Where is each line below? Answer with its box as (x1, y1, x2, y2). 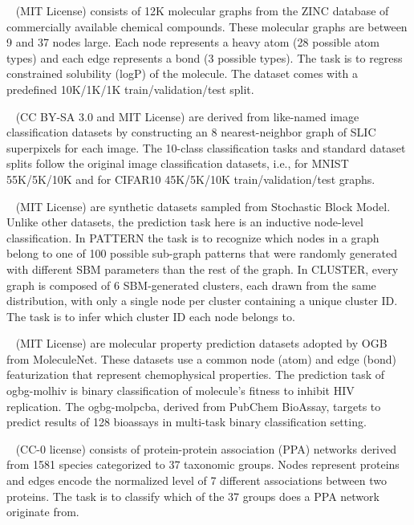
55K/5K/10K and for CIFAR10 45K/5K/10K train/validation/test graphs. (6, 170, 375, 187)
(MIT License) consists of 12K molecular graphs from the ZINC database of (15, 2, 389, 18)
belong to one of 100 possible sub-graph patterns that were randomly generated (6, 245, 398, 262)
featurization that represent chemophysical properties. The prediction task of (6, 366, 385, 383)
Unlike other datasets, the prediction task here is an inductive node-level (6, 214, 363, 230)
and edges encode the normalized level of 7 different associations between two (6, 472, 387, 489)
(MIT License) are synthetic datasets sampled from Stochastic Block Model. (15, 197, 391, 214)
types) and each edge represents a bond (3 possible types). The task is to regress (6, 49, 403, 66)
